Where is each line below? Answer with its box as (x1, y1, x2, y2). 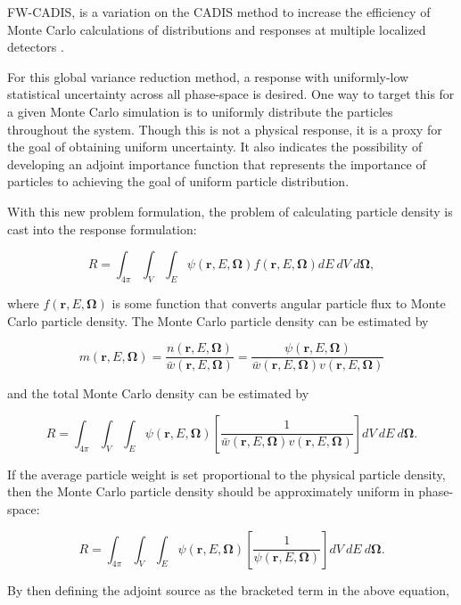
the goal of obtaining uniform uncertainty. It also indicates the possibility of (7, 137, 423, 156)
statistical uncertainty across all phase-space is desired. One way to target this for (7, 85, 455, 103)
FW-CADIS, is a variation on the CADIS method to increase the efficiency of (7, 3, 431, 20)
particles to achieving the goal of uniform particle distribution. (7, 172, 350, 191)
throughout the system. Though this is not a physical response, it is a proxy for (7, 119, 442, 138)
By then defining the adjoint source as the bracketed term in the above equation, (7, 580, 449, 599)
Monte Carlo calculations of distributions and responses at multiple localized (7, 20, 426, 38)
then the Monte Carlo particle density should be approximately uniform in (7, 482, 415, 501)
